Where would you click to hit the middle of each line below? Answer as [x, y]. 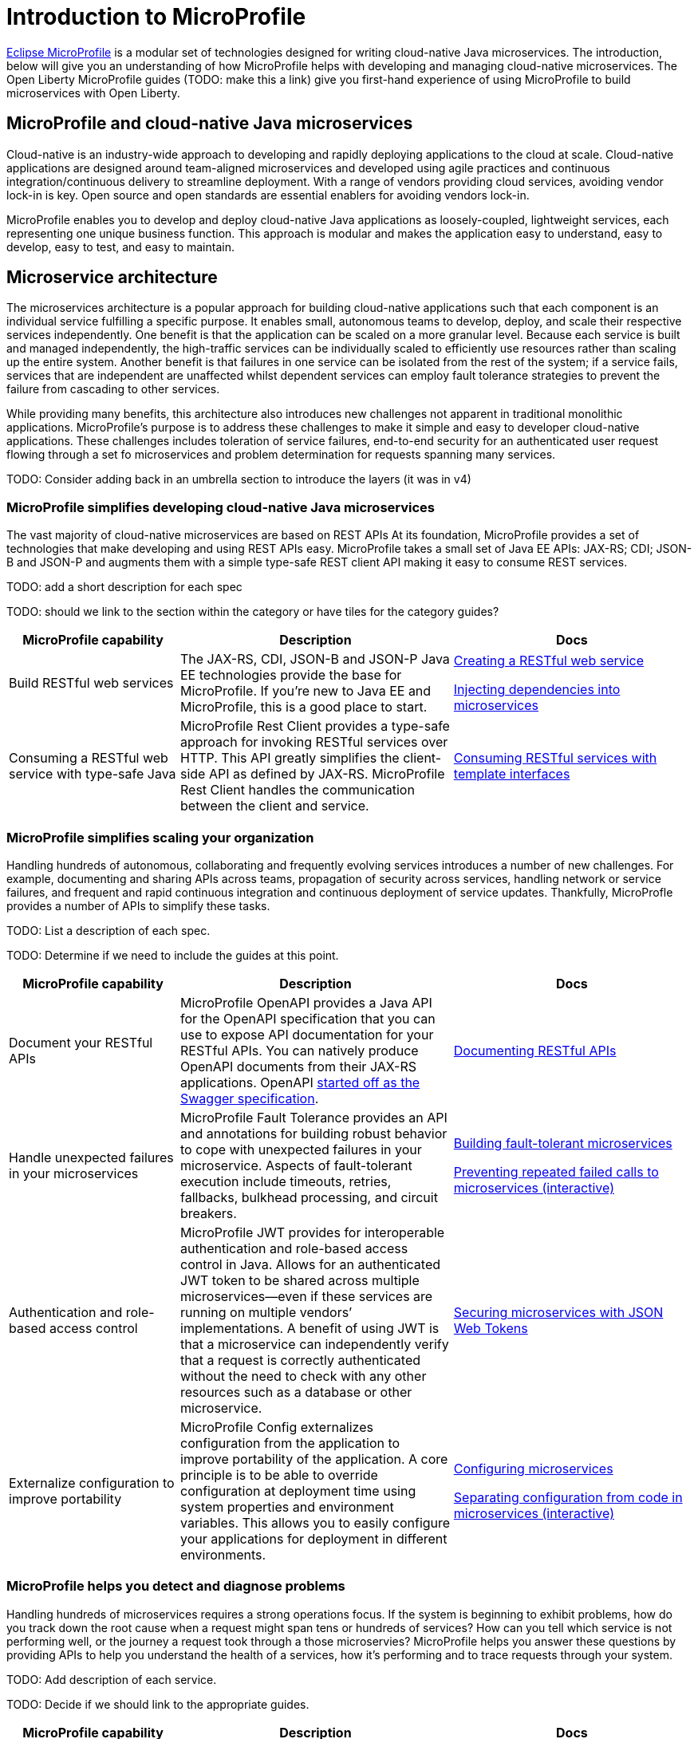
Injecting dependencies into [537, 690]
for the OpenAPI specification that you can [308, 1018]
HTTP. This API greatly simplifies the [290, 758]
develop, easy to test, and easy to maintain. [120, 246]
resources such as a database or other [296, 1392]
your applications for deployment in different [314, 1538]
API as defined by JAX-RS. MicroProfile [327, 774]
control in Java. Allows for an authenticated [311, 1264]
